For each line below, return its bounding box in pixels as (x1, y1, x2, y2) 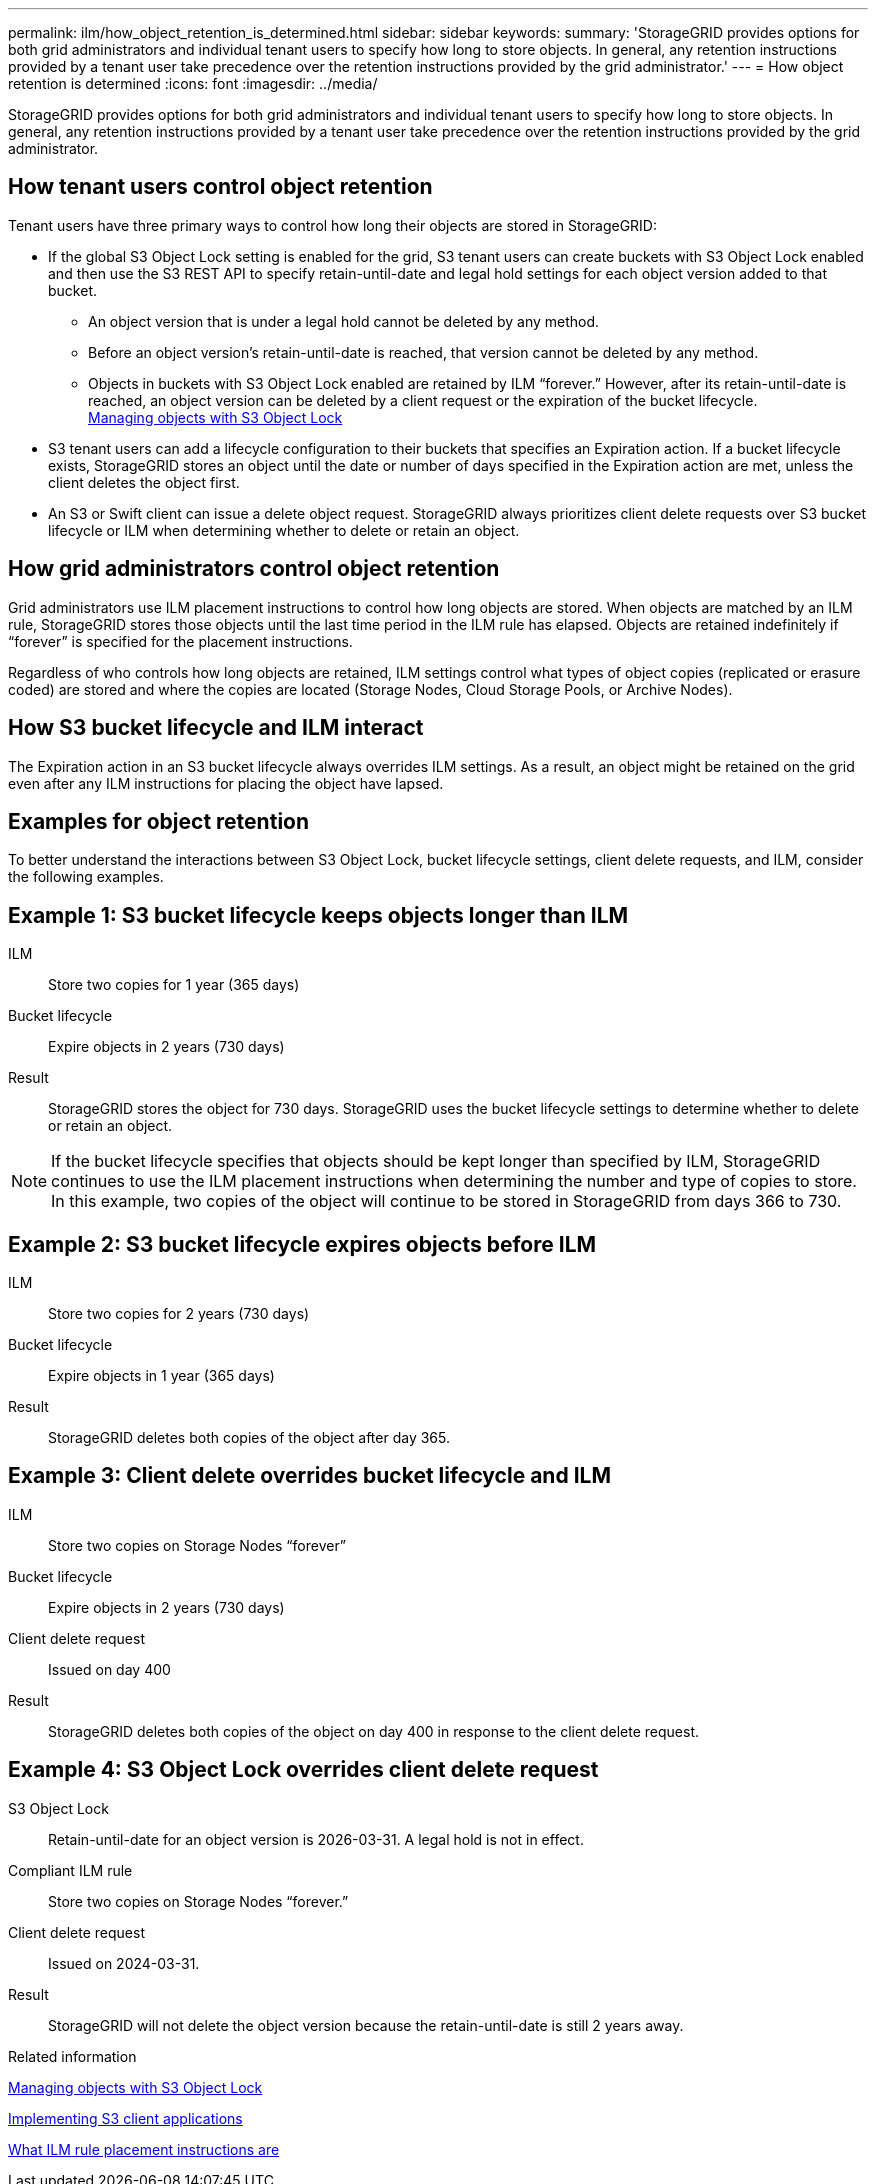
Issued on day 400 (48, 1660, 171, 1678)
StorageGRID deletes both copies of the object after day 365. (48, 1429, 450, 1447)
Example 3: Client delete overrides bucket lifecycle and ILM (8, 1463, 611, 1489)
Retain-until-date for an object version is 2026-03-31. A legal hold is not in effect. (48, 1830, 584, 1848)
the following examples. (8, 868, 164, 886)
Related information (8, 2047, 137, 2065)
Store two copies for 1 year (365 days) (48, 976, 300, 994)
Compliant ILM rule (8, 1861, 133, 1879)
